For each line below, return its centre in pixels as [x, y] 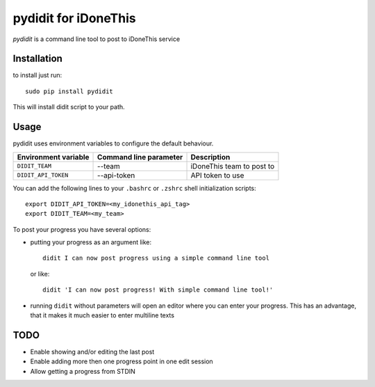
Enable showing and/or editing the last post [92, 352]
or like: [40, 274]
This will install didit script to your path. [69, 107]
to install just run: [37, 75]
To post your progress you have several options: [82, 229]
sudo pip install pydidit [69, 91]
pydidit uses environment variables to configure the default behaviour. [113, 143]
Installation [37, 59]
